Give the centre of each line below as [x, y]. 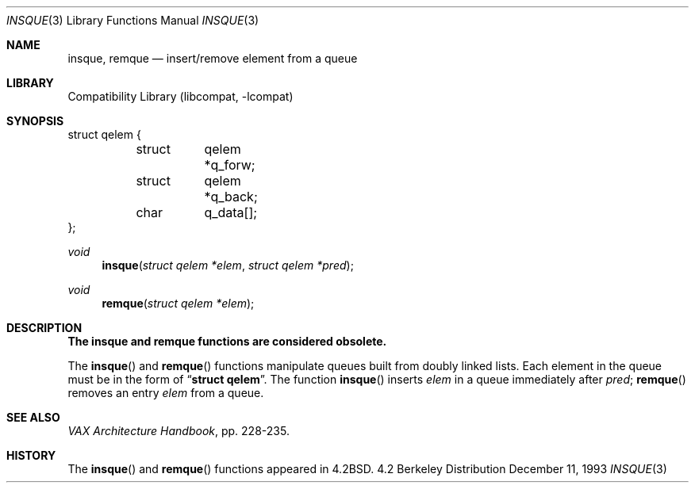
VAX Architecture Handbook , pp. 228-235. [179, 431]
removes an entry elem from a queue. [166, 393]
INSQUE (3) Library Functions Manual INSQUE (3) [133, 20]
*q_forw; [230, 165]
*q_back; [231, 197]
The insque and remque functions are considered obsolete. [227, 341]
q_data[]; [231, 212]
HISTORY [31, 455]
